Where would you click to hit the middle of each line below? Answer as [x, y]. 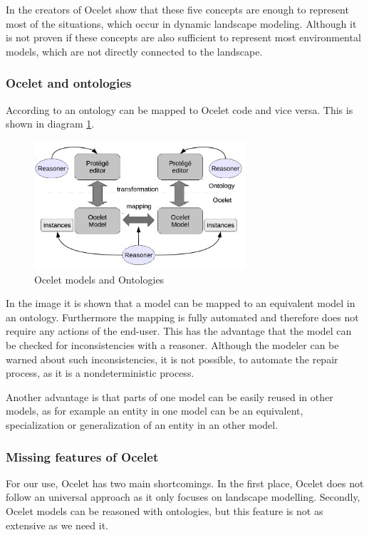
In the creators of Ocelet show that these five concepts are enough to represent [177, 9]
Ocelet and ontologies [69, 83]
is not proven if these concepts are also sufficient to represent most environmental [183, 37]
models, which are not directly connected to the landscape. [134, 51]
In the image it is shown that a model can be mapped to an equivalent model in [181, 303]
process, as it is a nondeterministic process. [100, 373]
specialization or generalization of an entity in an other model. [142, 425]
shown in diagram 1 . [50, 124]
